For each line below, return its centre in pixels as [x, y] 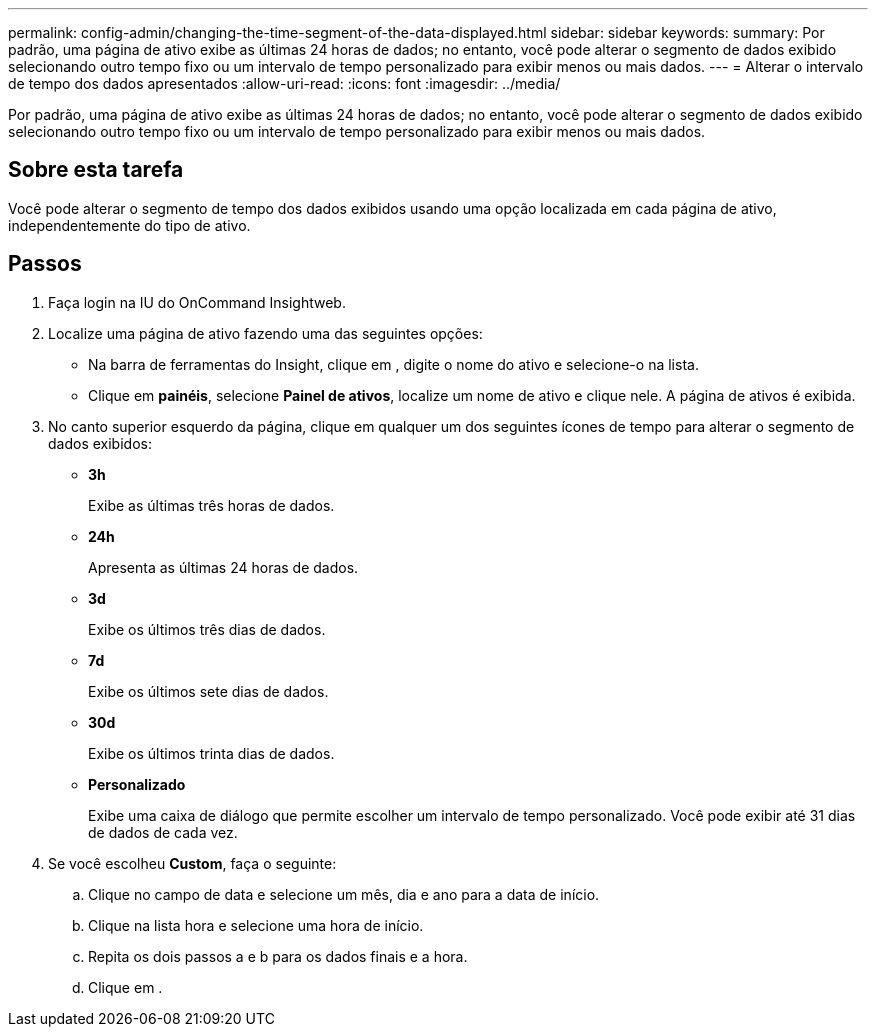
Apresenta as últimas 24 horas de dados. [223, 567]
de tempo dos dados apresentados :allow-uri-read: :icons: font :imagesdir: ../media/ [284, 83]
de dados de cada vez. [163, 832]
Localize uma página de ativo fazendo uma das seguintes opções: [265, 333]
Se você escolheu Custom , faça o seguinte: [192, 863]
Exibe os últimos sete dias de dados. [208, 691]
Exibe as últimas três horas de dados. [211, 505]
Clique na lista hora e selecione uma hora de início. [256, 925]
